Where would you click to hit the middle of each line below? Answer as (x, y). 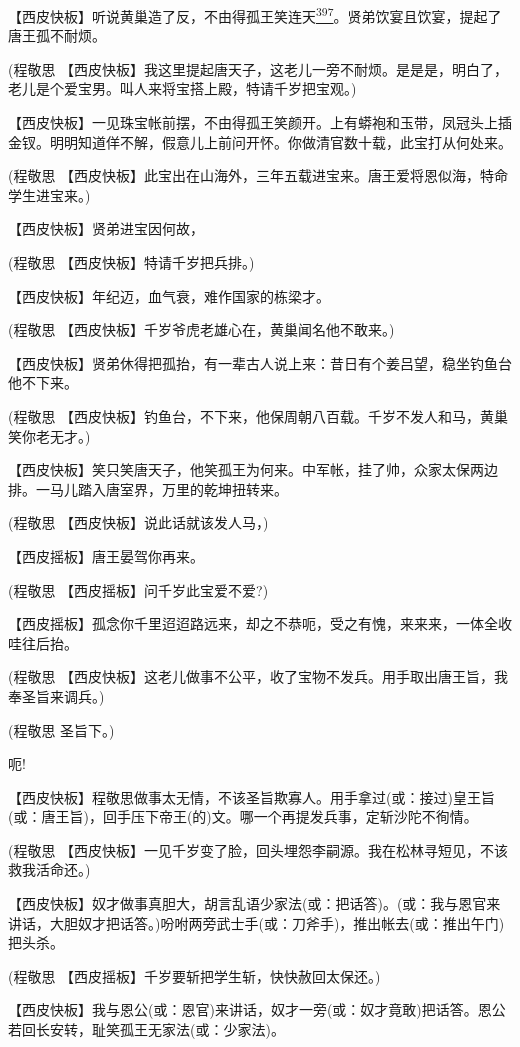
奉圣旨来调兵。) (56, 695)
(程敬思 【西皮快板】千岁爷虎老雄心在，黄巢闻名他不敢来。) (201, 329)
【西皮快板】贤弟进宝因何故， (106, 228)
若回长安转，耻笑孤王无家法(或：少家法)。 (146, 1029)
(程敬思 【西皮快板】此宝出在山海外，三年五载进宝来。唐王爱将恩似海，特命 (258, 175)
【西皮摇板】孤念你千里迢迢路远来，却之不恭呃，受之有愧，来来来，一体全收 (260, 623)
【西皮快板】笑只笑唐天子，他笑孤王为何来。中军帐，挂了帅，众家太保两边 (253, 469)
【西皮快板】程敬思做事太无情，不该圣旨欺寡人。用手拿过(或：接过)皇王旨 (251, 796)
